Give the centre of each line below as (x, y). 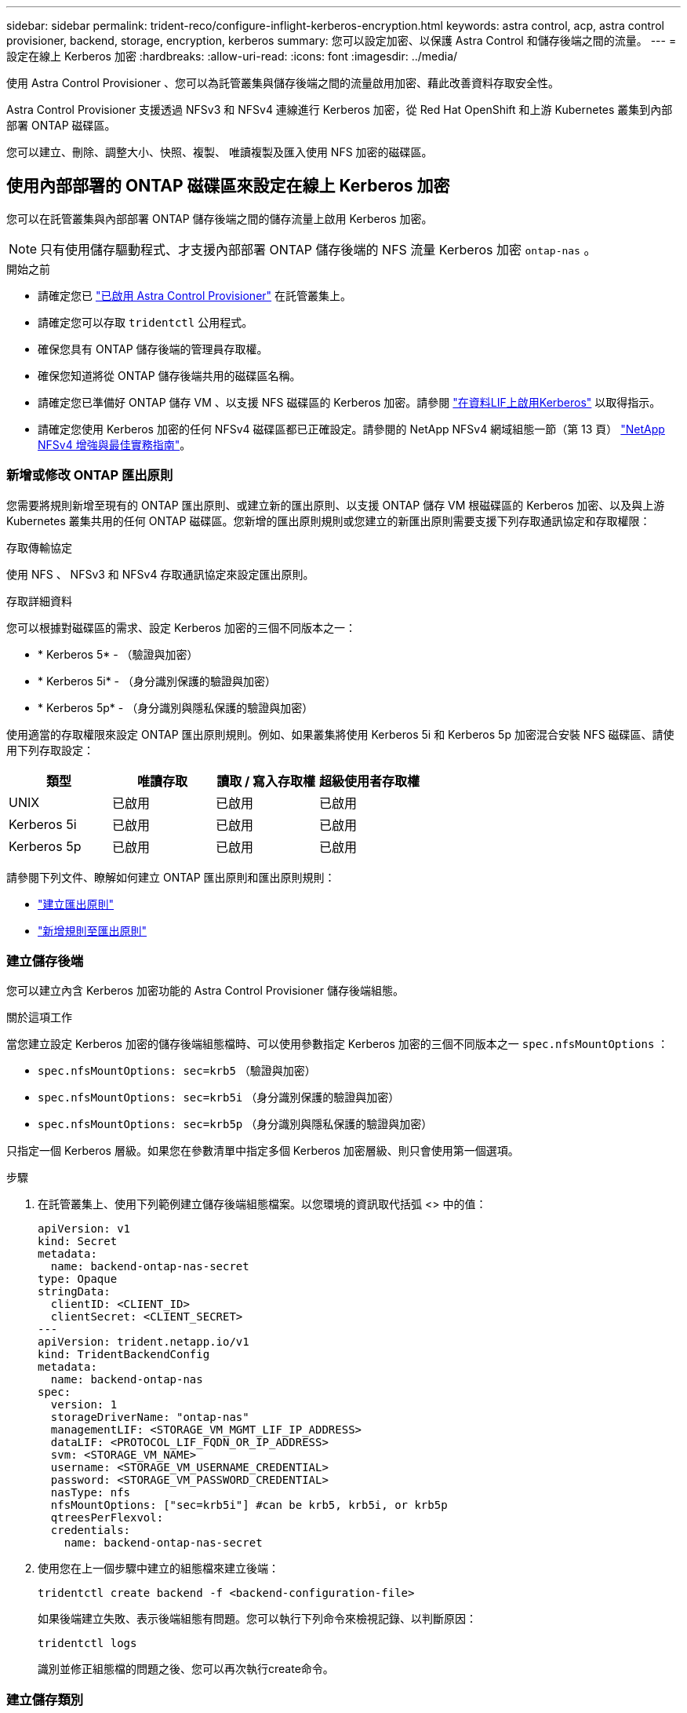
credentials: (91, 1530)
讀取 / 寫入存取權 (266, 781)
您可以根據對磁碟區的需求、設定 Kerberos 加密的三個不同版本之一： (181, 627)
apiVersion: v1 (84, 1229)
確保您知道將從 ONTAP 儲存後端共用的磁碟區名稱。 (169, 375)
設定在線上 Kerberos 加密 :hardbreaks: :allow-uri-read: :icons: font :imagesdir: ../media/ (232, 56)
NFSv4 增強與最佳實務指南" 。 (114, 444)
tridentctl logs (87, 1644)
